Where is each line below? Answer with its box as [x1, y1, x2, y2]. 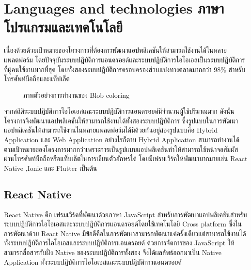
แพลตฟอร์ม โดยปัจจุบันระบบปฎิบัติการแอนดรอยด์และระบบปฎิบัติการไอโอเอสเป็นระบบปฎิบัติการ [4, 54, 245, 64]
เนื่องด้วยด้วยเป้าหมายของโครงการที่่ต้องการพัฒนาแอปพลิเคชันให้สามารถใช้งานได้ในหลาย [4, 45, 227, 55]
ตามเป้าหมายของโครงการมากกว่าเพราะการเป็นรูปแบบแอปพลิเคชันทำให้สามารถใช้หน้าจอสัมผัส [4, 144, 238, 154]
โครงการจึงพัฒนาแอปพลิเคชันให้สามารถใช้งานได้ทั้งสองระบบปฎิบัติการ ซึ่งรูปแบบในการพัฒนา [4, 115, 238, 125]
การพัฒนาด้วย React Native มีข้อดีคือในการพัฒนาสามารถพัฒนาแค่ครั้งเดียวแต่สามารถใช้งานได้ [4, 228, 246, 238]
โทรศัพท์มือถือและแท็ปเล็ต [4, 74, 70, 84]
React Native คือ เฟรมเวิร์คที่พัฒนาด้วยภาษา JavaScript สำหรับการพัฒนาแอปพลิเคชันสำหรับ [4, 209, 247, 219]
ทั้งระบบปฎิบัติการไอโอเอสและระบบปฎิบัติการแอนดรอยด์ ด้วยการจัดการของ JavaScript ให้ [4, 238, 235, 248]
